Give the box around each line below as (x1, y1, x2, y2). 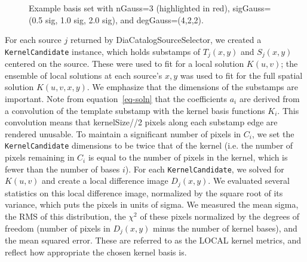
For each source (5, 33, 62, 46)
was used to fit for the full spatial (180, 69, 303, 81)
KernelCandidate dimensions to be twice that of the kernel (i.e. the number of (5, 139, 293, 152)
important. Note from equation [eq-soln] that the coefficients (5, 93, 228, 105)
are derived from (239, 93, 300, 105)
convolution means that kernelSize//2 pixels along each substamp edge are (5, 116, 278, 128)
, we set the (251, 127, 294, 140)
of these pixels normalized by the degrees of (140, 210, 300, 222)
